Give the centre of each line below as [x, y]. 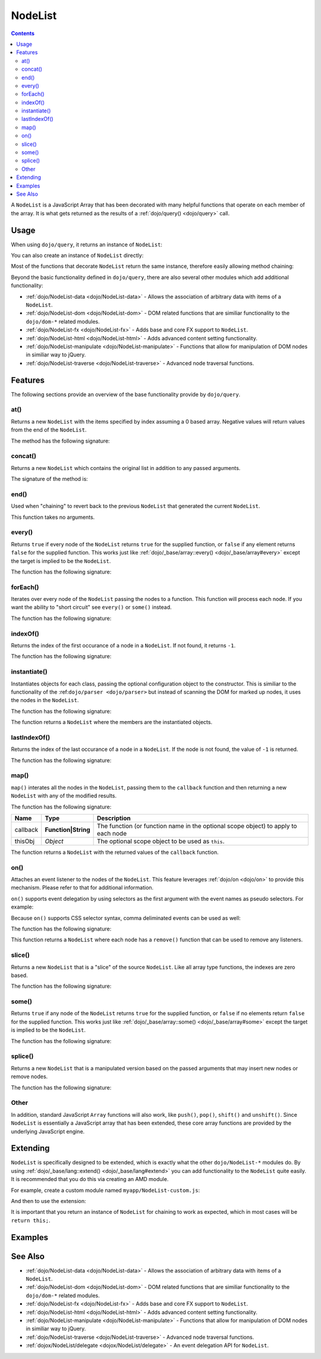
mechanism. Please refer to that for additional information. [82, 888]
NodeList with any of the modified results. [64, 796]
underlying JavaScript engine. [48, 1131]
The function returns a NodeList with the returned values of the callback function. [115, 852]
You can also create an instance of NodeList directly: [77, 255]
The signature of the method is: [50, 479]
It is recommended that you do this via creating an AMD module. [90, 1179]
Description [114, 818]
